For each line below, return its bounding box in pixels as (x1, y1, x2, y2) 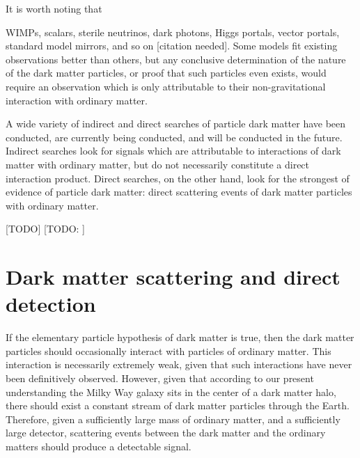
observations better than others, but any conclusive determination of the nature (6, 52, 346, 66)
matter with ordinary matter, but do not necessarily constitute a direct (6, 157, 310, 171)
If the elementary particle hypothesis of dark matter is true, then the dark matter (6, 330, 354, 345)
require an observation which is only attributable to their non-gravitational (6, 79, 326, 93)
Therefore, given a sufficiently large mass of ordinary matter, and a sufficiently (6, 411, 341, 426)
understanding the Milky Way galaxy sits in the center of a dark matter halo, (6, 384, 336, 399)
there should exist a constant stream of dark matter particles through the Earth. (6, 398, 350, 413)
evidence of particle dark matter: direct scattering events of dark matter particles (6, 184, 352, 199)
